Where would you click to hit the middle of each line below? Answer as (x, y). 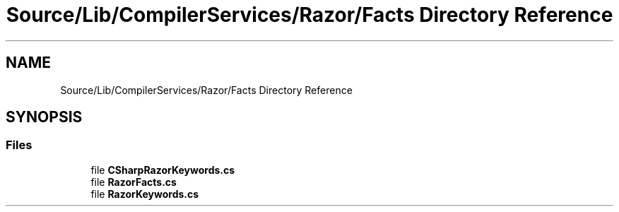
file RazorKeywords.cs (145, 194)
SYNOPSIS (44, 117)
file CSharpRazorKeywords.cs (163, 170)
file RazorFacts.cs (134, 182)
